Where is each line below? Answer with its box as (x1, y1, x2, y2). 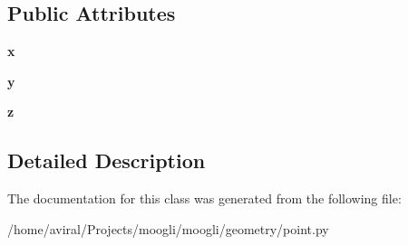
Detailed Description (7, 146, 206, 174)
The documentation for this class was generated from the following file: (7, 189, 402, 208)
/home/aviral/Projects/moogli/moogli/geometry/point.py (7, 219, 329, 238)
